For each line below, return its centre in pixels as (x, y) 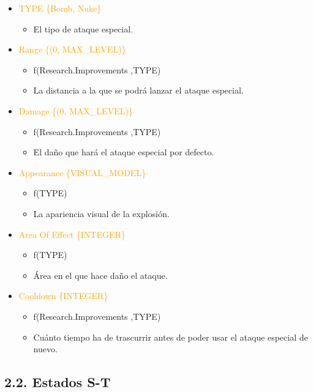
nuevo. (45, 349)
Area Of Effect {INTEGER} (72, 234)
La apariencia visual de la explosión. (101, 213)
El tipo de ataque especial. (83, 28)
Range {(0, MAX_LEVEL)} (72, 49)
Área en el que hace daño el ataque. (100, 275)
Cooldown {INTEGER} (63, 296)
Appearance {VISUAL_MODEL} (82, 172)
